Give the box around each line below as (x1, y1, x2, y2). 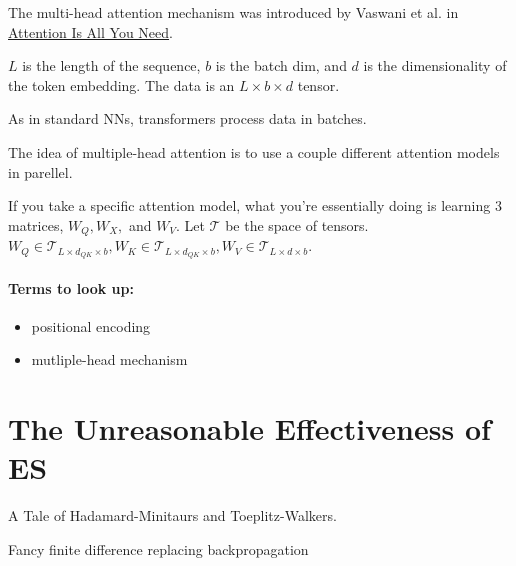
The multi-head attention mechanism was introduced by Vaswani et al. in (8, 2, 459, 22)
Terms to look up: (8, 277, 134, 298)
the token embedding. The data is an (8, 74, 235, 95)
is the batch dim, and (215, 55, 347, 76)
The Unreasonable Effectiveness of (8, 408, 491, 449)
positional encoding (31, 315, 151, 336)
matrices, (8, 214, 64, 235)
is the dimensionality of (363, 55, 507, 76)
